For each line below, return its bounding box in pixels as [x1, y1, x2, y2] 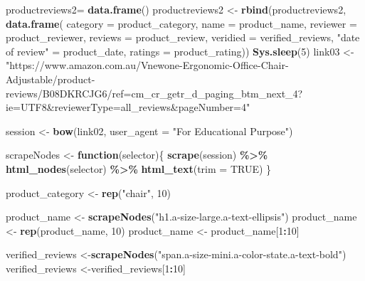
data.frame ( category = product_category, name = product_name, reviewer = [6, 16, 357, 31]
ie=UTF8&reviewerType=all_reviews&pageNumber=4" [6, 100, 250, 115]
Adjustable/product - [6, 71, 95, 86]
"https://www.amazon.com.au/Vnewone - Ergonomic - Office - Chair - [6, 58, 289, 73]
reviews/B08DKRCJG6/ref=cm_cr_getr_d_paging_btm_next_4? [6, 85, 303, 100]
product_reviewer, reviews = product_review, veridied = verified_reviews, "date [6, 30, 360, 45]
